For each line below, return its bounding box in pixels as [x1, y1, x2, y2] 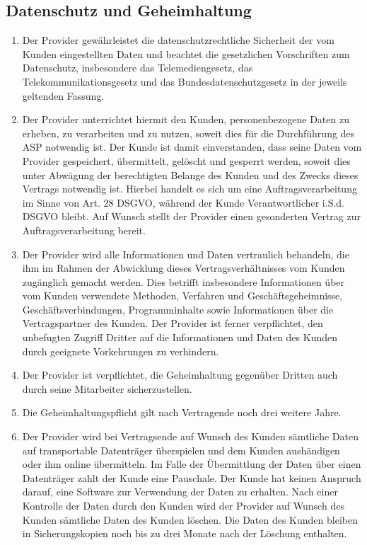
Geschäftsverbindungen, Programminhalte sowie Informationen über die [22, 302, 334, 316]
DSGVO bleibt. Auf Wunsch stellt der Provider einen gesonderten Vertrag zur [22, 209, 361, 224]
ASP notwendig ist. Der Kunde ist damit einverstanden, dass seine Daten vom [22, 139, 362, 154]
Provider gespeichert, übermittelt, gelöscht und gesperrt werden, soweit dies [22, 153, 351, 168]
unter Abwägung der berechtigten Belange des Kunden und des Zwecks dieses [22, 167, 359, 182]
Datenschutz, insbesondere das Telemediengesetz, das [22, 60, 253, 75]
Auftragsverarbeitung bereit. [22, 222, 146, 237]
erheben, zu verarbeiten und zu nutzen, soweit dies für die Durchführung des [22, 125, 355, 140]
